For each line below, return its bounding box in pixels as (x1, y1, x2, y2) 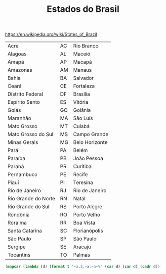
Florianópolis (73, 228, 103, 234)
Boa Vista (73, 219, 95, 226)
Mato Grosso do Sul (7, 131, 53, 138)
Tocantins (7, 251, 31, 258)
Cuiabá (73, 123, 90, 130)
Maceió (73, 50, 90, 57)
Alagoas (7, 50, 27, 57)
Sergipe (7, 243, 26, 250)
